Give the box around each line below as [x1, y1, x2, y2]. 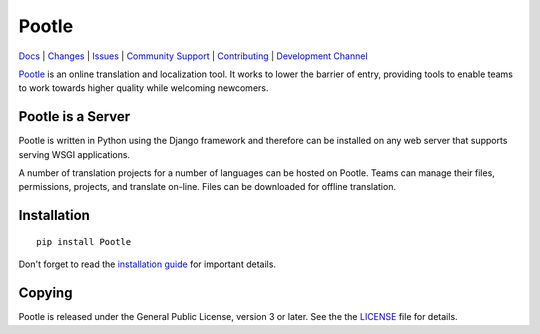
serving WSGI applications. [18, 148, 130, 160]
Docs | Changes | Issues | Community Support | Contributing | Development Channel [18, 50, 369, 62]
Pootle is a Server [18, 108, 131, 125]
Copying [18, 285, 73, 302]
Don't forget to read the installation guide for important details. [18, 258, 277, 270]
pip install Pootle [36, 236, 132, 247]
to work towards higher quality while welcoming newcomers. [18, 82, 269, 94]
